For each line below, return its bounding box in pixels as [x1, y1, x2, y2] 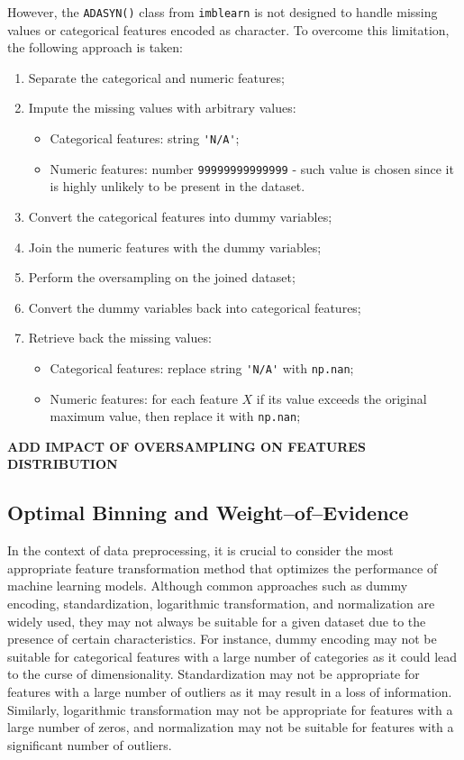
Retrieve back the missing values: [28, 328, 212, 347]
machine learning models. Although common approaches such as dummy [7, 576, 408, 595]
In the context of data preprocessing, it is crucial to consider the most [7, 541, 394, 560]
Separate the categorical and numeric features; [28, 68, 285, 87]
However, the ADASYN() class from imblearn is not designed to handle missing [7, 3, 438, 21]
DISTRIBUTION [7, 454, 118, 473]
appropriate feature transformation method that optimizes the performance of [7, 558, 438, 577]
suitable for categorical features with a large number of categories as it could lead [7, 646, 458, 665]
